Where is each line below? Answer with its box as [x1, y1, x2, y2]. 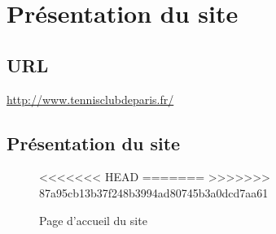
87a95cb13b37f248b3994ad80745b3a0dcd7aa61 [39, 184, 269, 201]
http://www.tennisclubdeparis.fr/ [7, 90, 174, 107]
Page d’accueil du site [39, 211, 147, 228]
